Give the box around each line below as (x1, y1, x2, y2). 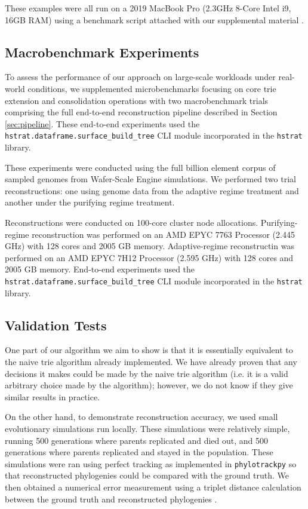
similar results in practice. (5, 390, 100, 403)
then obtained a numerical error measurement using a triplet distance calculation (5, 481, 301, 493)
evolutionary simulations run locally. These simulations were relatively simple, (5, 422, 290, 434)
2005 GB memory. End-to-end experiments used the (5, 263, 195, 275)
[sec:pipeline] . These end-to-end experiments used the (5, 117, 200, 130)
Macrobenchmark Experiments (5, 42, 199, 61)
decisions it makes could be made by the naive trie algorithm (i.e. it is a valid (5, 367, 288, 379)
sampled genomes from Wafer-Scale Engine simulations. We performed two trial (5, 173, 296, 185)
